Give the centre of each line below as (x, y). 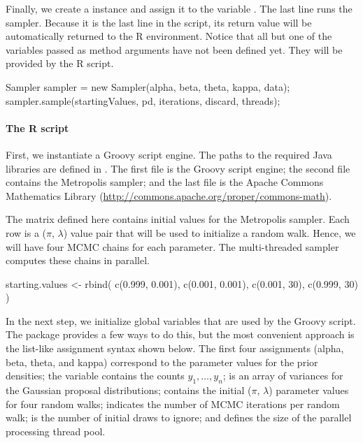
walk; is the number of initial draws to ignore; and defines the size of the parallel (179, 417)
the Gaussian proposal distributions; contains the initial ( (129, 390)
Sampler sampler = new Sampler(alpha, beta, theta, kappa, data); (148, 86)
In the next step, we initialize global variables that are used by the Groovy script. (181, 320)
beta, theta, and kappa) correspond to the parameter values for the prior (162, 362)
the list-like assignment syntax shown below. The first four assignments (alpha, (175, 348)
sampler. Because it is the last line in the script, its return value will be (159, 22)
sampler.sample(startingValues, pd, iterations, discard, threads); (143, 100)
